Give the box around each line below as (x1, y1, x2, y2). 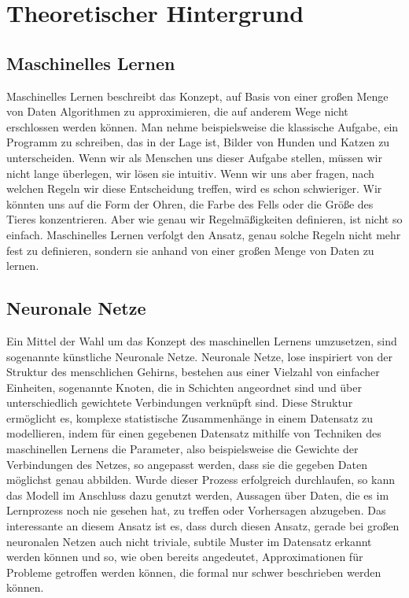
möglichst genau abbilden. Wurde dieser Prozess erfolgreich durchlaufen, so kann (6, 471, 395, 488)
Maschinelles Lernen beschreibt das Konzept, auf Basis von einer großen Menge (6, 87, 389, 104)
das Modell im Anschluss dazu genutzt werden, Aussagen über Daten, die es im (6, 486, 389, 503)
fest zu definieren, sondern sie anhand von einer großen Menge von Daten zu (6, 242, 374, 258)
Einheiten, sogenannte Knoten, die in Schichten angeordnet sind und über (6, 378, 362, 395)
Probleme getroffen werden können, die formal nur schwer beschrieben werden (6, 563, 381, 580)
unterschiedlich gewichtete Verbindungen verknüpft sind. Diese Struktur (6, 394, 353, 411)
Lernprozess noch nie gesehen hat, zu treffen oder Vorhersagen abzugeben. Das (6, 502, 386, 519)
